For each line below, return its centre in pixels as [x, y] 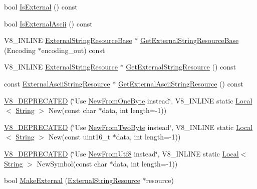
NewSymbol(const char [72, 163]
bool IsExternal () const [41, 6]
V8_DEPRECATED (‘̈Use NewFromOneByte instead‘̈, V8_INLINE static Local [128, 100]
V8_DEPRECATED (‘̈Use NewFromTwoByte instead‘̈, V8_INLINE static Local [128, 127]
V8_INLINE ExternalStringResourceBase [68, 40]
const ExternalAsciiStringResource [57, 83]
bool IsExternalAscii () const [48, 23]
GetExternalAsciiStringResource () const [181, 83]
